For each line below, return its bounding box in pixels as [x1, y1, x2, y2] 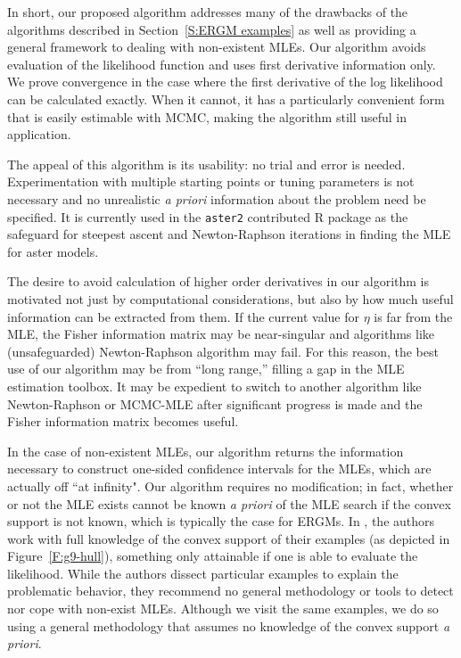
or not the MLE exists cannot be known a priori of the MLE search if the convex [7, 494, 451, 513]
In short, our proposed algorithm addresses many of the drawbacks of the [7, 3, 408, 21]
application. [7, 125, 71, 144]
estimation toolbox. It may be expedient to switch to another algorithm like [7, 376, 422, 395]
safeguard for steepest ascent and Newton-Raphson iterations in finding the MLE [7, 225, 451, 243]
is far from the [374, 307, 453, 325]
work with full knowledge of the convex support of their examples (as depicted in [7, 529, 450, 547]
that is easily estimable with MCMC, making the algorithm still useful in [7, 107, 407, 126]
